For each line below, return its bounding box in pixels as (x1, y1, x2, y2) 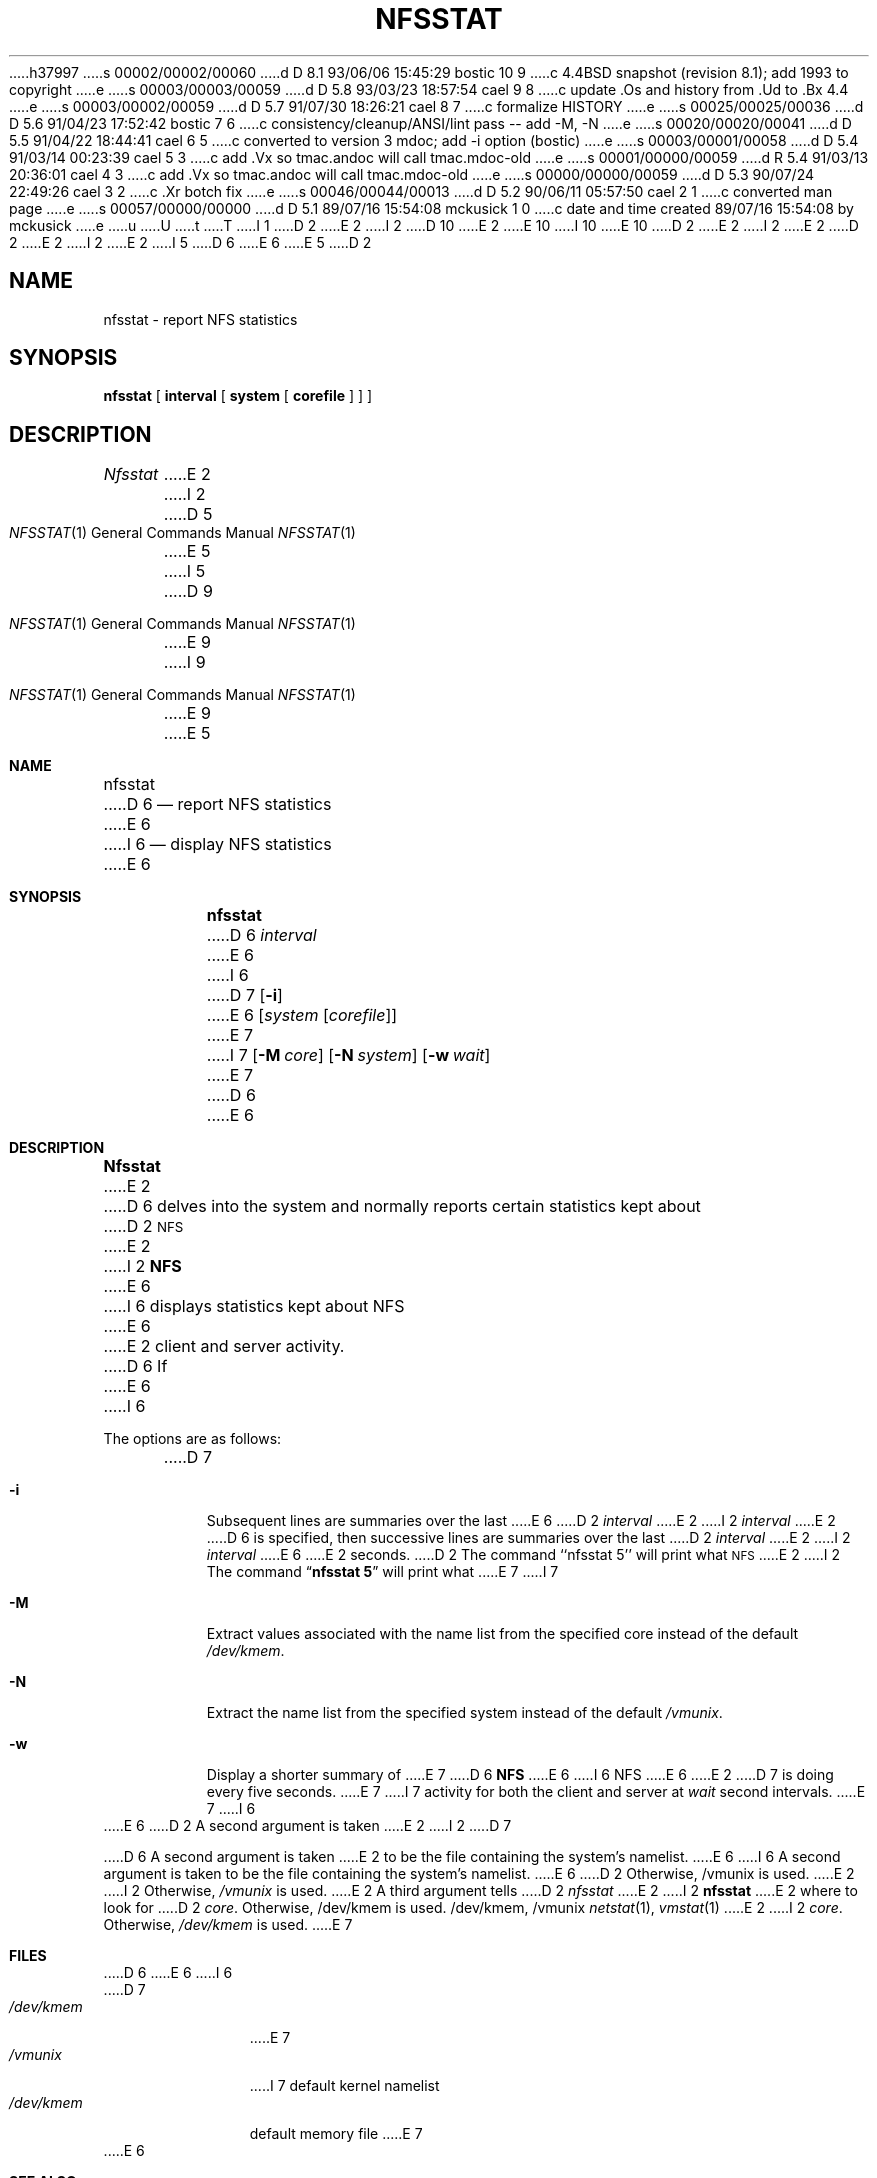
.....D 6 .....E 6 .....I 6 (103, 1964, 233, 1982)
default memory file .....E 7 (249, 2125, 423, 2143)
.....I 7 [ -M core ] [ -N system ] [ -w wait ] (206, 1045, 491, 1066)
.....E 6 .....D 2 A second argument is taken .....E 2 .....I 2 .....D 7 (103, 1817, 512, 1835)
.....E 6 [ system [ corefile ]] (206, 1005, 398, 1026)
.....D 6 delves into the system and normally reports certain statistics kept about (103, 1196, 701, 1217)
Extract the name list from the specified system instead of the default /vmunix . (206, 1704, 723, 1722)
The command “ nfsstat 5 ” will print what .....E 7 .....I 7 (206, 1563, 559, 1581)
